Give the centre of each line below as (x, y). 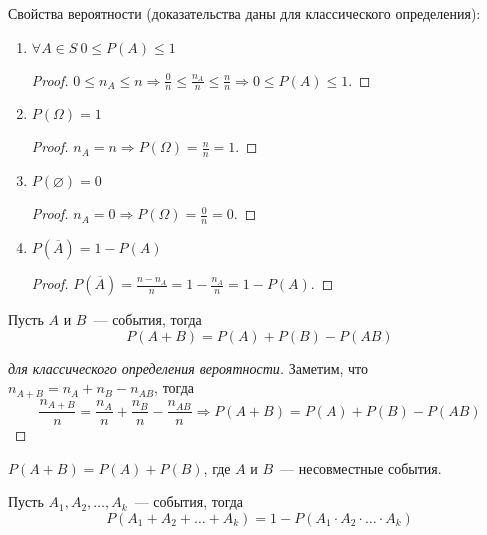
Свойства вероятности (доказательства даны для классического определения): (244, 13)
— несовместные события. (361, 467)
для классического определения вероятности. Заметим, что (188, 367)
